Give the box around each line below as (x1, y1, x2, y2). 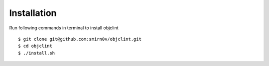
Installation (9, 7, 57, 18)
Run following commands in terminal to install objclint (9, 25, 119, 31)
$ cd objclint (18, 43, 52, 49)
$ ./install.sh (18, 50, 55, 56)
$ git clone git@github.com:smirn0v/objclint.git (18, 36, 142, 42)
